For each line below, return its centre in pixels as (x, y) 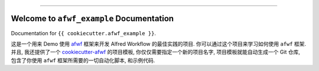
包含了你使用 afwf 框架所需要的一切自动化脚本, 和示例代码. (83, 60)
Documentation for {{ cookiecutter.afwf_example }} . (84, 33)
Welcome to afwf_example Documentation (92, 18)
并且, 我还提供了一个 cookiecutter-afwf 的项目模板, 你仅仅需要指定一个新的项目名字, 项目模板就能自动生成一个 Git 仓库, (156, 52)
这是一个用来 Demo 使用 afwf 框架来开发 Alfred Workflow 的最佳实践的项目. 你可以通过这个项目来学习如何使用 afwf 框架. (159, 43)
